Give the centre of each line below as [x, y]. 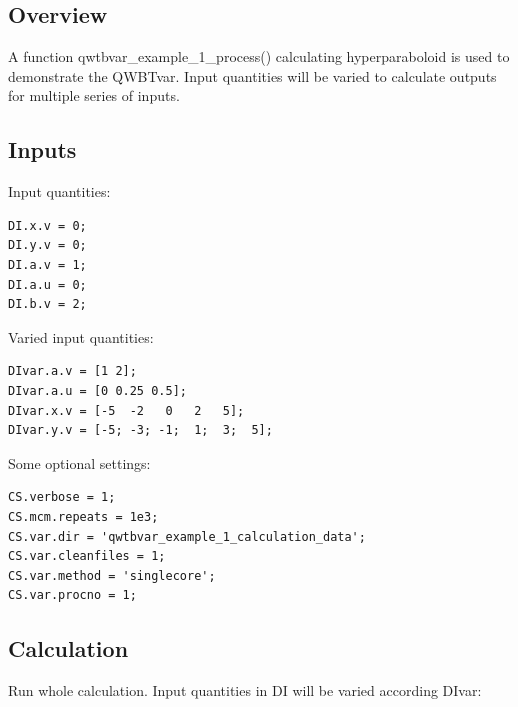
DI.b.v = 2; [47, 304]
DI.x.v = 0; [47, 225]
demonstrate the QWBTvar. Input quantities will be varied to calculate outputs [252, 75]
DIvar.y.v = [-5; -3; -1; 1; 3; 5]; [140, 430]
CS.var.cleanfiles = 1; [87, 556]
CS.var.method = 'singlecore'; [112, 575]
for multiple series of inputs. [94, 95]
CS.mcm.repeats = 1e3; [83, 516]
